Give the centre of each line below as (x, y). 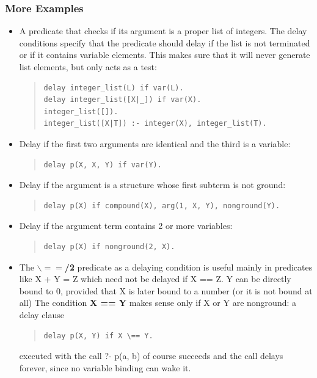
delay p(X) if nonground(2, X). (109, 246)
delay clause (42, 314)
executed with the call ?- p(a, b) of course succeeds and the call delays (151, 356)
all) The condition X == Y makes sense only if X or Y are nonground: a (158, 303)
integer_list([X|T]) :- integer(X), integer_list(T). (155, 124)
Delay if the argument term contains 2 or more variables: (126, 226)
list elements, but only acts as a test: (88, 67)
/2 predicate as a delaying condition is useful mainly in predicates (188, 267)
